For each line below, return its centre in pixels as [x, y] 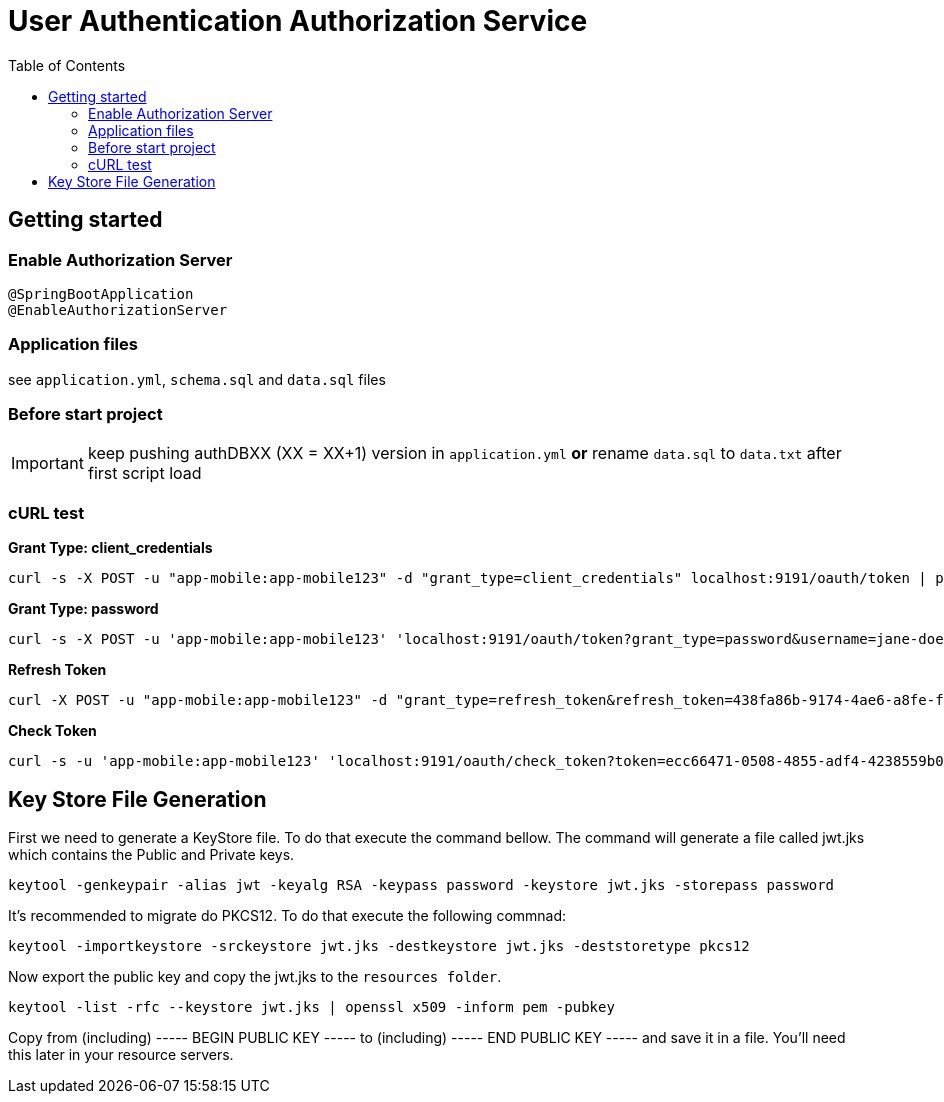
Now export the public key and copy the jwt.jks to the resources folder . [255, 977]
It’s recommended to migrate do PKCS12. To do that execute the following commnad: [287, 916]
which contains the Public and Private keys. [151, 855]
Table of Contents [67, 65]
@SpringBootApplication [101, 293]
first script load [144, 473]
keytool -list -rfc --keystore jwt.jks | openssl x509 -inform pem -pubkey [311, 1007]
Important [47, 463]
